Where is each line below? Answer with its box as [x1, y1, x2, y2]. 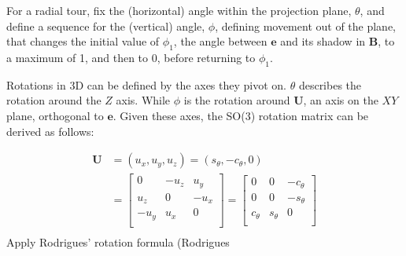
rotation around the [6, 92, 101, 108]
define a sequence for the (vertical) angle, [6, 17, 205, 34]
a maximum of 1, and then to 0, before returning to [6, 49, 256, 65]
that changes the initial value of [6, 33, 160, 49]
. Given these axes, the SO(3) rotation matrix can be [113, 107, 369, 123]
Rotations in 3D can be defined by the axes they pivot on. [6, 76, 286, 93]
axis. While [116, 92, 171, 108]
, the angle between [173, 33, 268, 49]
